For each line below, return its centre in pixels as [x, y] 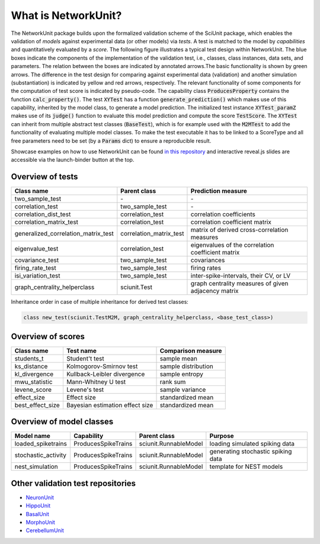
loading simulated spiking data [252, 444]
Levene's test [85, 390]
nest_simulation [36, 466]
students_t [29, 358]
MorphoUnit [41, 522]
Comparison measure [191, 350]
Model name [32, 436]
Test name [81, 350]
